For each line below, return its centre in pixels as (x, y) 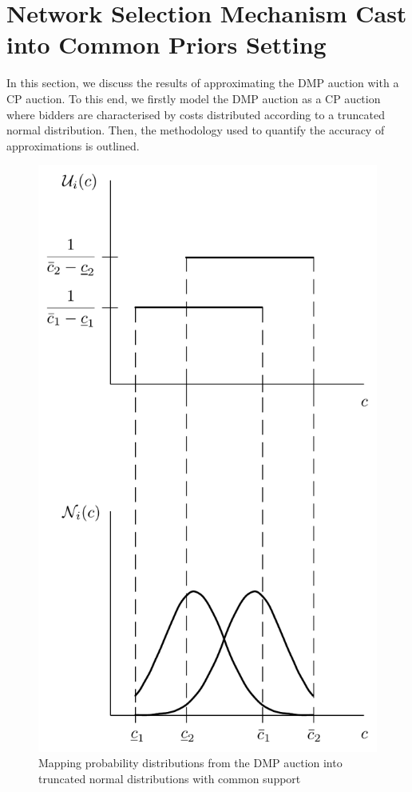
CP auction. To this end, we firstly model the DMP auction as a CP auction (194, 98)
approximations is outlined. (73, 145)
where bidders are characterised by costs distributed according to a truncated (196, 114)
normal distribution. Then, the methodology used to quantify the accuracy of (196, 130)
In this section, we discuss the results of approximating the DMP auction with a (203, 83)
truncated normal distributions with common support (170, 778)
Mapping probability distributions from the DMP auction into (190, 763)
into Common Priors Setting (166, 44)
